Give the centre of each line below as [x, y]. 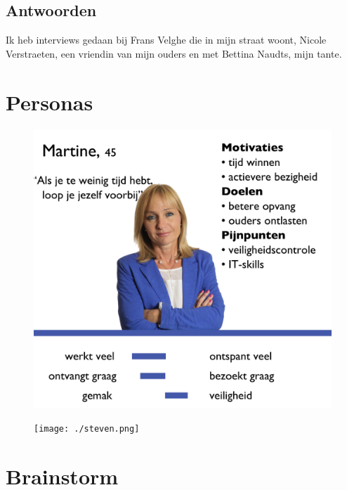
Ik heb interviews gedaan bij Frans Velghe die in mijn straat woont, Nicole [166, 40]
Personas [50, 102]
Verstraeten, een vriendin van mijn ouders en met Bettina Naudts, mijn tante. [174, 53]
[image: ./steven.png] [87, 428]
